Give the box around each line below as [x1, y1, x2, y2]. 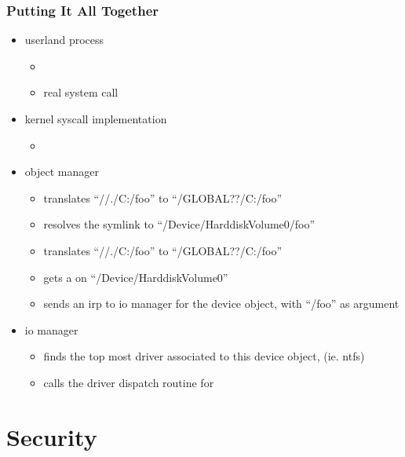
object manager [24, 163, 99, 180]
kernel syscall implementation [24, 111, 167, 126]
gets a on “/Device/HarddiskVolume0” [43, 269, 228, 285]
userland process [24, 31, 104, 48]
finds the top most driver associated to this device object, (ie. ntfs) [43, 348, 365, 364]
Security [6, 420, 97, 452]
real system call [43, 84, 119, 101]
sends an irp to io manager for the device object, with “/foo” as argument [43, 295, 400, 312]
